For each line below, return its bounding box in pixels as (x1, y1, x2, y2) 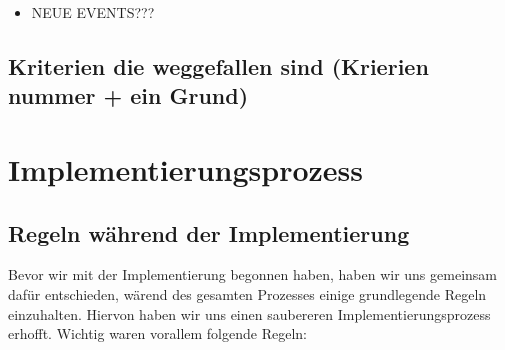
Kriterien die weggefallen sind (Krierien (8, 50, 429, 81)
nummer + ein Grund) (8, 80, 249, 111)
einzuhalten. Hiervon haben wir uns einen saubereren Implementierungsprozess (8, 303, 491, 324)
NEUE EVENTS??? (31, 2, 155, 22)
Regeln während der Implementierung (8, 217, 410, 248)
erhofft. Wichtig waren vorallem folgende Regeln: (8, 323, 307, 344)
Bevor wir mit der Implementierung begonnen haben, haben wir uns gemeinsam (8, 264, 497, 285)
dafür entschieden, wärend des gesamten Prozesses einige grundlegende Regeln (8, 283, 487, 304)
